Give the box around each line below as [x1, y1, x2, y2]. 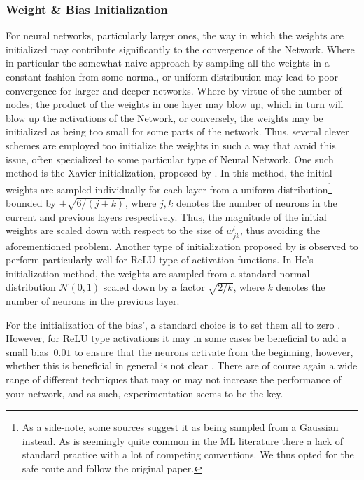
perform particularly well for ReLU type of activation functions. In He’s [6, 252, 314, 267]
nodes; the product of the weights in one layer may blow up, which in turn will [6, 97, 344, 111]
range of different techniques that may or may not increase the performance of [6, 372, 342, 387]
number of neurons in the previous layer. [6, 294, 180, 308]
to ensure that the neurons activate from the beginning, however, [74, 344, 353, 359]
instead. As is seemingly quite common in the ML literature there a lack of [22, 433, 344, 448]
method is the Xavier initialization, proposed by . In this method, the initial [6, 165, 332, 180]
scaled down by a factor [103, 280, 205, 294]
